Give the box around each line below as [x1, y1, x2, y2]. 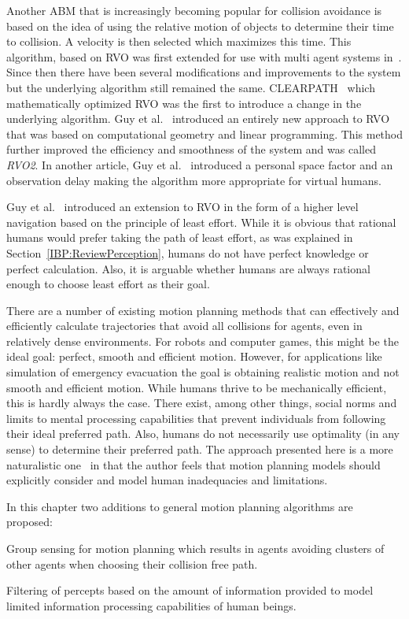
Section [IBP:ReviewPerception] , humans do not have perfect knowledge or [6, 244, 369, 261]
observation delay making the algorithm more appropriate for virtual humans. [6, 172, 381, 188]
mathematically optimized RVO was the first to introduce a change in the [6, 95, 362, 111]
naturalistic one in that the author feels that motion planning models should [6, 456, 381, 473]
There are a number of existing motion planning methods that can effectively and [6, 302, 400, 318]
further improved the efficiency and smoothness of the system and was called [6, 141, 376, 158]
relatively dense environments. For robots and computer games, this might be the [6, 332, 399, 349]
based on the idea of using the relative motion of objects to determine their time [6, 17, 394, 34]
